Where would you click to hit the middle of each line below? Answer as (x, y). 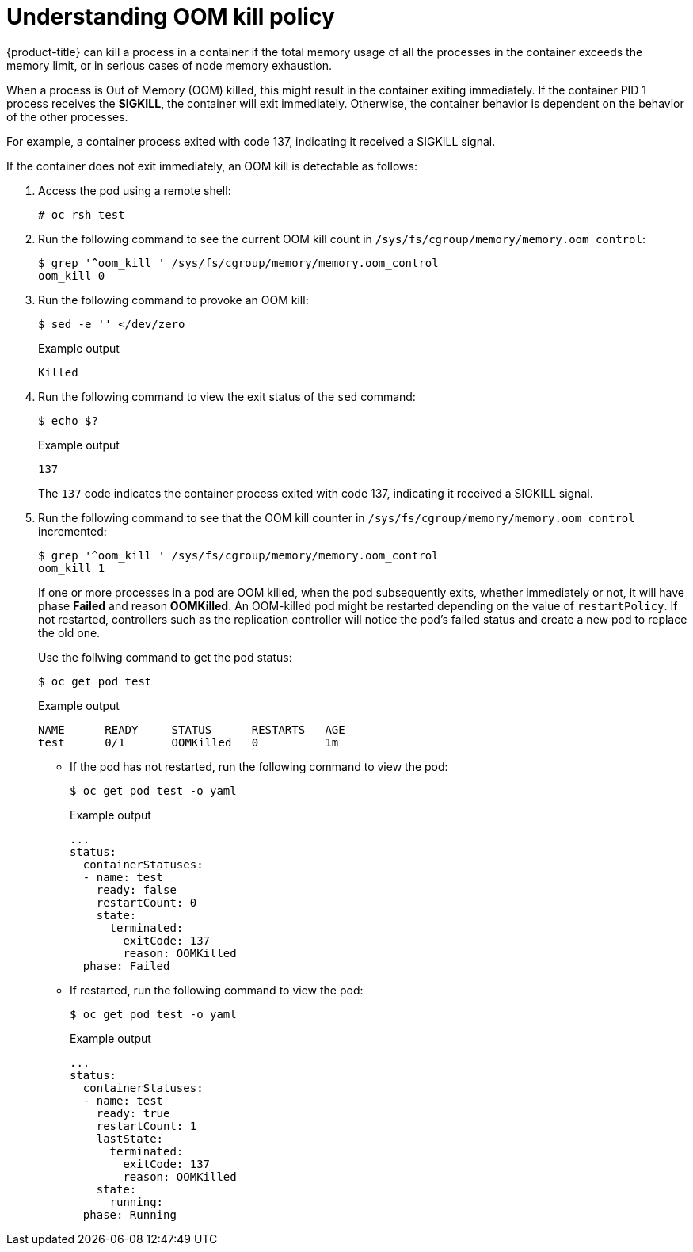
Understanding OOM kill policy (171, 17)
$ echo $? (68, 420)
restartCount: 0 (147, 902)
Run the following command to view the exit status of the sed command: (227, 396)
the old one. (69, 632)
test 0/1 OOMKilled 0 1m (188, 742)
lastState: (130, 1138)
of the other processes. (67, 116)
